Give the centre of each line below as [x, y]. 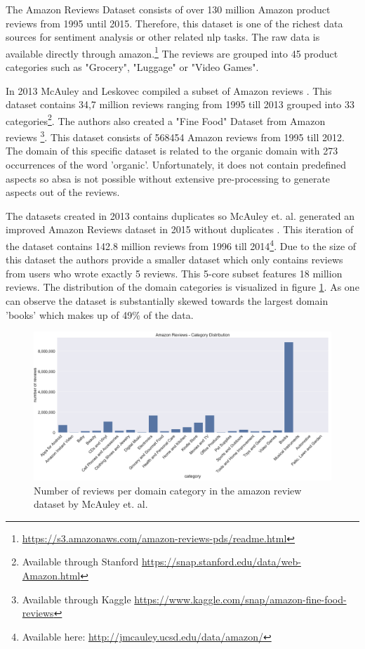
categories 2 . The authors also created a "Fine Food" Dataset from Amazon [166, 119]
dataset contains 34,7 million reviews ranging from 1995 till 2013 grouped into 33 [180, 104]
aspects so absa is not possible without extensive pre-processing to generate [168, 178]
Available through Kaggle [77, 599]
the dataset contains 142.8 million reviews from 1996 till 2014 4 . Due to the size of [181, 244]
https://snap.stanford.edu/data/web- [221, 562]
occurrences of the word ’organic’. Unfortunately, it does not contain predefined [176, 164]
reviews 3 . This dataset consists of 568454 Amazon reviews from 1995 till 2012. [175, 136]
